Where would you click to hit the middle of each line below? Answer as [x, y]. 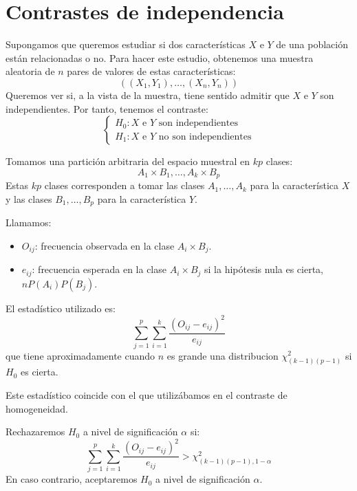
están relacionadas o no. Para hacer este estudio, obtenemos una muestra [160, 57]
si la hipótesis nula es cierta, [264, 269]
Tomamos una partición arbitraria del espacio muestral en [128, 161]
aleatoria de [30, 71]
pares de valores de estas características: [151, 71]
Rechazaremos [35, 432]
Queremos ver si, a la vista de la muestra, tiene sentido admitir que [148, 95]
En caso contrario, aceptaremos [72, 479]
